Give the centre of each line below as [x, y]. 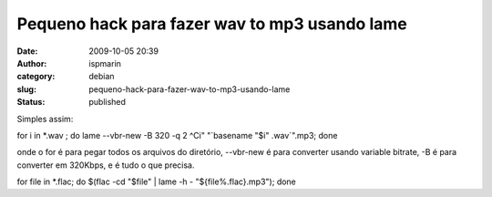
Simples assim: [45, 119]
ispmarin [105, 63]
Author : [32, 63]
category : [36, 77]
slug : [26, 89]
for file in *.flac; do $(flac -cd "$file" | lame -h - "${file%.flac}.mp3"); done [156, 181]
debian [102, 77]
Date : [27, 51]
